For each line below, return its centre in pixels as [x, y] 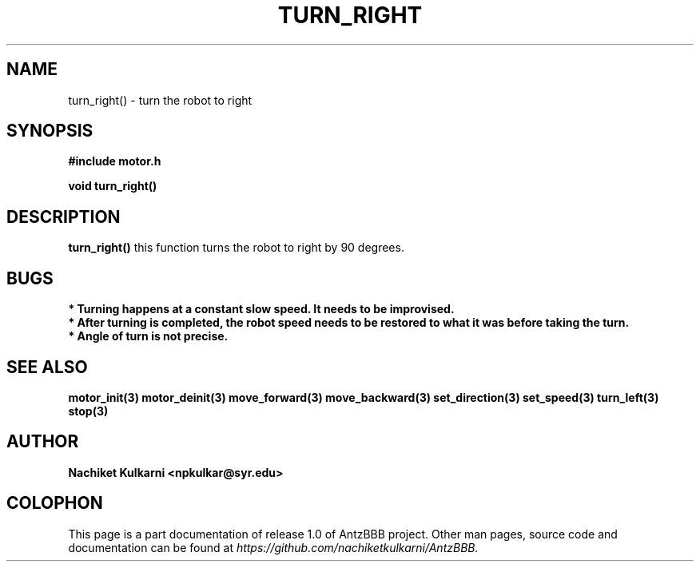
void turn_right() [113, 186]
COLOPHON [55, 503]
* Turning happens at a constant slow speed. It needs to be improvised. [261, 309]
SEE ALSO [47, 367]
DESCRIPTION [64, 216]
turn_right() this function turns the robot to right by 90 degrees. [236, 248]
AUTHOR [43, 442]
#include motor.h [115, 161]
